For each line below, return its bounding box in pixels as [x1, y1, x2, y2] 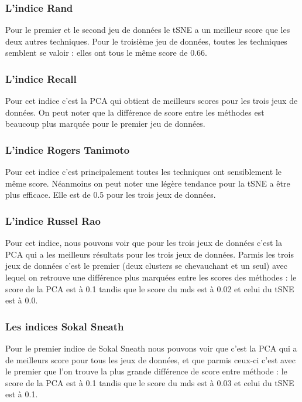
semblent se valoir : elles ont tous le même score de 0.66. [5, 46, 207, 59]
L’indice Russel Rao [5, 213, 101, 228]
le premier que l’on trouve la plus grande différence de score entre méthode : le [5, 365, 287, 377]
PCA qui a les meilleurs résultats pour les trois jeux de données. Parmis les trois [5, 248, 294, 260]
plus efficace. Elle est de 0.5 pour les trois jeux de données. [5, 188, 216, 201]
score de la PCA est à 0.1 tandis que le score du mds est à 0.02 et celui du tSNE [5, 282, 294, 295]
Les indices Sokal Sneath [5, 319, 124, 333]
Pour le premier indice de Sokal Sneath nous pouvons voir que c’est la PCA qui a [5, 342, 297, 354]
